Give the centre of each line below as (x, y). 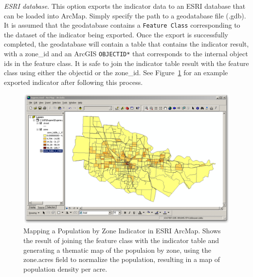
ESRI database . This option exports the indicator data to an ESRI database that (125, 6)
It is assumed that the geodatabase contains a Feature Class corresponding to (122, 25)
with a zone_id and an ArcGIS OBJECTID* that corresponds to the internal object (126, 54)
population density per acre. (65, 269)
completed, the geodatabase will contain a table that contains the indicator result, (126, 44)
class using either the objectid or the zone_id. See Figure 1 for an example (116, 73)
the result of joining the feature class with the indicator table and (121, 240)
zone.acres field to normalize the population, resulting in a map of (122, 259)
